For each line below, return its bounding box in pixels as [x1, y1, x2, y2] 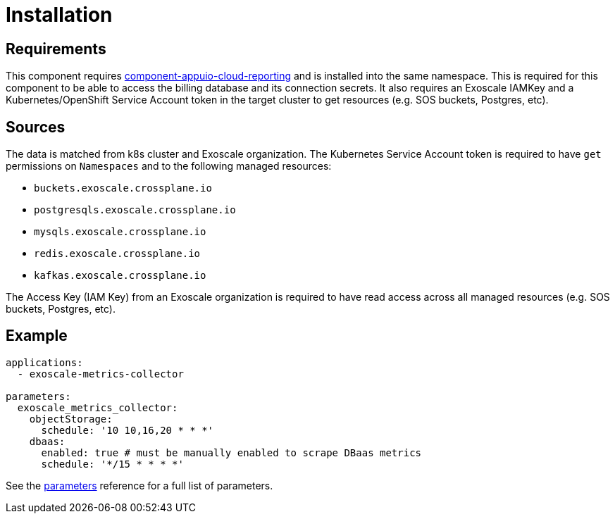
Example [6, 327, 68, 345]
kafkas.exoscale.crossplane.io [34, 270, 206, 282]
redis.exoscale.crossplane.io [34, 248, 201, 260]
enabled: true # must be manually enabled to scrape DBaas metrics [41, 446, 422, 458]
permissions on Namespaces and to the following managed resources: [6, 160, 332, 173]
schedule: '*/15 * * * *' [41, 458, 184, 470]
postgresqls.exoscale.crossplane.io [34, 204, 236, 216]
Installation [6, 3, 113, 27]
